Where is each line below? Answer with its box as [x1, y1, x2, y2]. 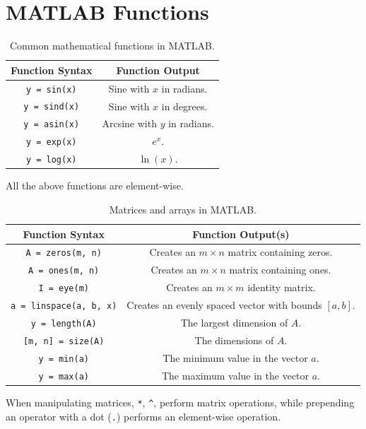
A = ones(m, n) [28, 266, 100, 276]
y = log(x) [25, 155, 77, 165]
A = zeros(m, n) [25, 248, 102, 259]
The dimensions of [194, 332, 274, 347]
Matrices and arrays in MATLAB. [109, 201, 256, 216]
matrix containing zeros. [228, 245, 333, 259]
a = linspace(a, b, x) [11, 301, 117, 312]
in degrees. [161, 98, 208, 113]
